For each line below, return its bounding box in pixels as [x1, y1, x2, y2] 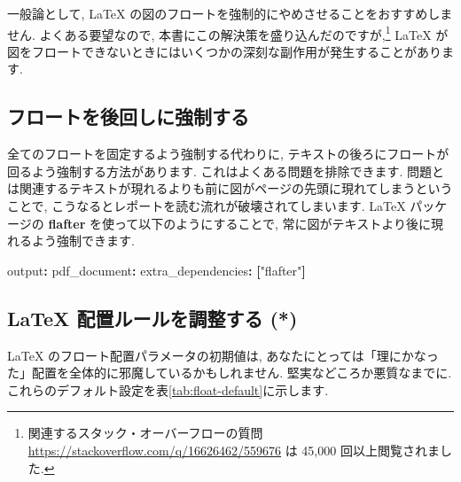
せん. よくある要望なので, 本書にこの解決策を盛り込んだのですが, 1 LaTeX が [7, 22, 449, 43]
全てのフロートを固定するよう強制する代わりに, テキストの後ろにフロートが [7, 144, 449, 163]
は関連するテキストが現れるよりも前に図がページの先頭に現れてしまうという [7, 179, 453, 198]
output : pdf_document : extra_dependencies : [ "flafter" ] [7, 260, 306, 279]
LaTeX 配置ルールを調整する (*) [7, 304, 298, 331]
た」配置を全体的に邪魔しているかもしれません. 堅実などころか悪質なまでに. [7, 363, 452, 382]
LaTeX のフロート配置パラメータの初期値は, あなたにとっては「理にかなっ [7, 346, 439, 364]
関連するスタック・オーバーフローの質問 [27, 424, 263, 442]
